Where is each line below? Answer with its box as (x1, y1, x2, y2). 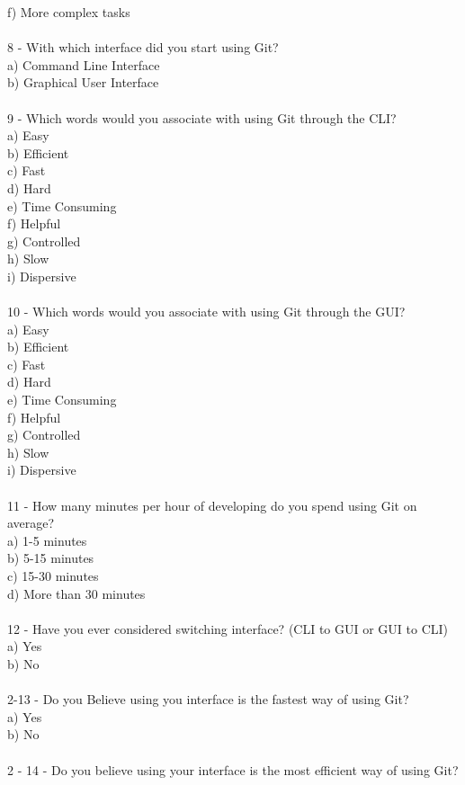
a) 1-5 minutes (7, 531, 87, 549)
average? (7, 513, 55, 532)
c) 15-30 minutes (7, 566, 99, 584)
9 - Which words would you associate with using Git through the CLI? (7, 108, 397, 127)
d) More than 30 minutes (7, 584, 146, 602)
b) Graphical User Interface (7, 73, 159, 92)
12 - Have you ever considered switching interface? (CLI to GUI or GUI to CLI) (7, 619, 449, 638)
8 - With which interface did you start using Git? (7, 38, 279, 57)
